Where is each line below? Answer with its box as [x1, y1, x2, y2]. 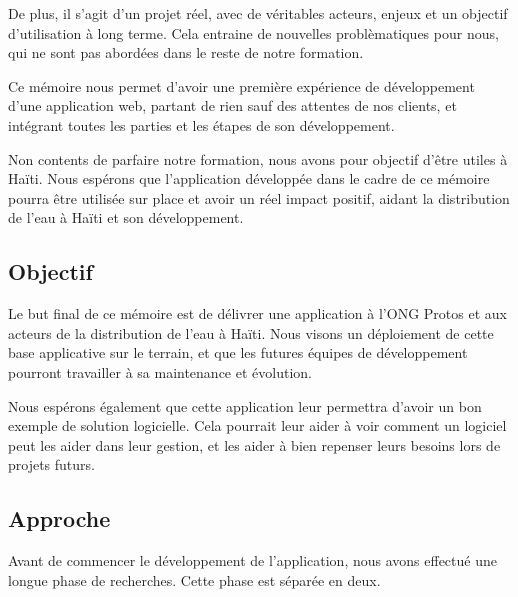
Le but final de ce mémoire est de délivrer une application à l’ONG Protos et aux [8, 303, 507, 324]
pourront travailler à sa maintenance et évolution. [8, 361, 312, 382]
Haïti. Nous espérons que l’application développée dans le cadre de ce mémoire [8, 168, 490, 189]
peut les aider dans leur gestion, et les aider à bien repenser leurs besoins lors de [8, 434, 501, 455]
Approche [8, 503, 111, 534]
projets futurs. [8, 454, 95, 475]
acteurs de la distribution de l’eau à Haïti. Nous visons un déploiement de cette [8, 322, 494, 343]
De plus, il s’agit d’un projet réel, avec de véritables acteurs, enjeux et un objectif [8, 3, 508, 23]
